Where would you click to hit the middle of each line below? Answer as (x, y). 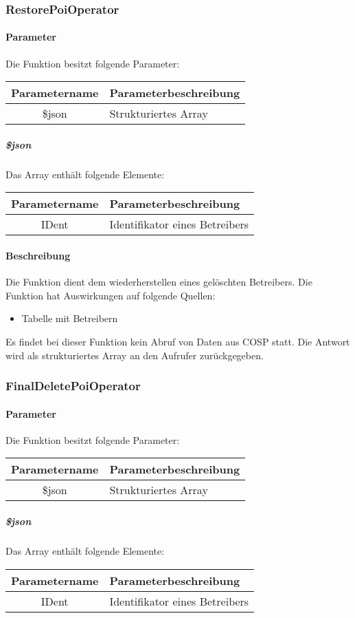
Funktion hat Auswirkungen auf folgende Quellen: (111, 295)
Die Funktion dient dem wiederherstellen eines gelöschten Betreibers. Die (159, 282)
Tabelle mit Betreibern (70, 318)
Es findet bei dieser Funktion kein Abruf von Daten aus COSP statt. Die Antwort (178, 341)
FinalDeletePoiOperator (73, 386)
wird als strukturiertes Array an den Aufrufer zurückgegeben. (135, 355)
